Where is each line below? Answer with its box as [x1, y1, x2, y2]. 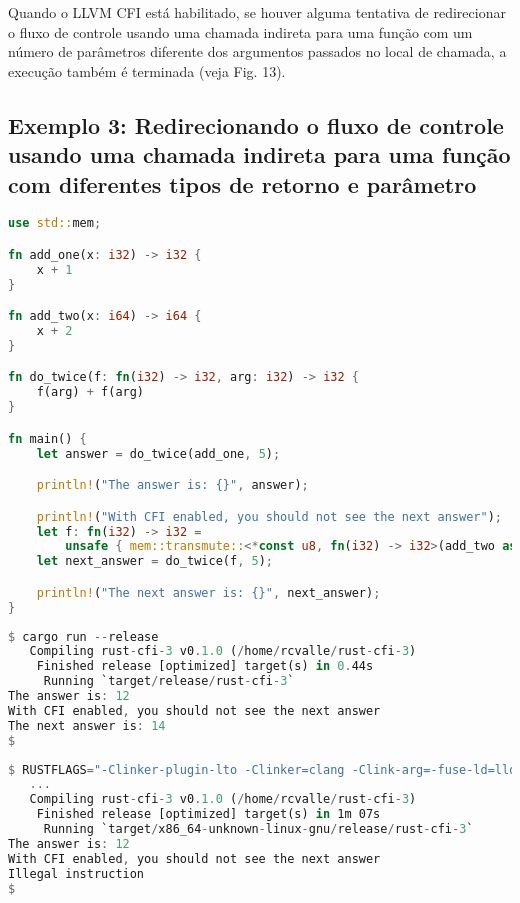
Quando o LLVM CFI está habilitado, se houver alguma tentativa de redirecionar [8, 2, 506, 22]
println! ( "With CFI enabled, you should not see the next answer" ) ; [36, 509, 503, 524]
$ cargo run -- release [8, 629, 159, 644]
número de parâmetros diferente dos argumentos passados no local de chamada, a [8, 41, 507, 62]
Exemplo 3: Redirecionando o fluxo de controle [8, 109, 504, 140]
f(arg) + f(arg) [36, 385, 145, 400]
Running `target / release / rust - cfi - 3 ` [43, 674, 295, 689]
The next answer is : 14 [8, 718, 166, 733]
